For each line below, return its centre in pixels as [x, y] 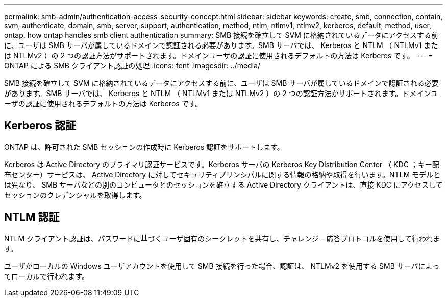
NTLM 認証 [32, 217]
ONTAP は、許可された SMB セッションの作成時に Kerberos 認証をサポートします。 [144, 147]
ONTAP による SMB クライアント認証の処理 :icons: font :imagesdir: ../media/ [132, 66]
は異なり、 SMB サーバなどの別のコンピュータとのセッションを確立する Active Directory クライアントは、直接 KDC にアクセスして [224, 184]
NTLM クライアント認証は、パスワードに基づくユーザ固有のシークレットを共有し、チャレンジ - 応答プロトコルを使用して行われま [222, 238]
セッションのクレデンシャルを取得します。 [75, 195]
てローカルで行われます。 [46, 276]
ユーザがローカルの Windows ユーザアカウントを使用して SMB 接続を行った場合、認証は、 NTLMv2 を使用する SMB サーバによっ [222, 266]
